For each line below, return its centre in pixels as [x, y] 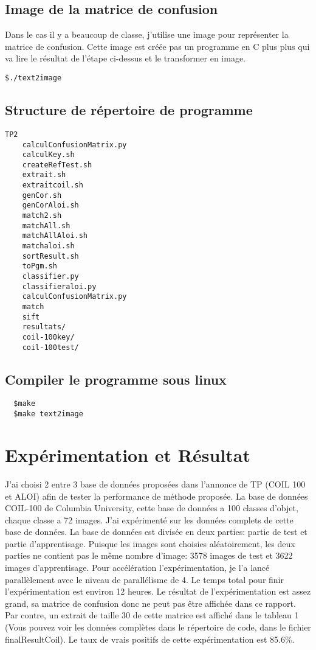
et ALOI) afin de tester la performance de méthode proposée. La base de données [156, 496]
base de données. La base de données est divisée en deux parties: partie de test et [156, 532]
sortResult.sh [50, 256]
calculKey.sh [48, 155]
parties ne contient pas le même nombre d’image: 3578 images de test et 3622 [149, 555]
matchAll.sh [46, 225]
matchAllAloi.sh [55, 236]
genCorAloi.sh [50, 205]
